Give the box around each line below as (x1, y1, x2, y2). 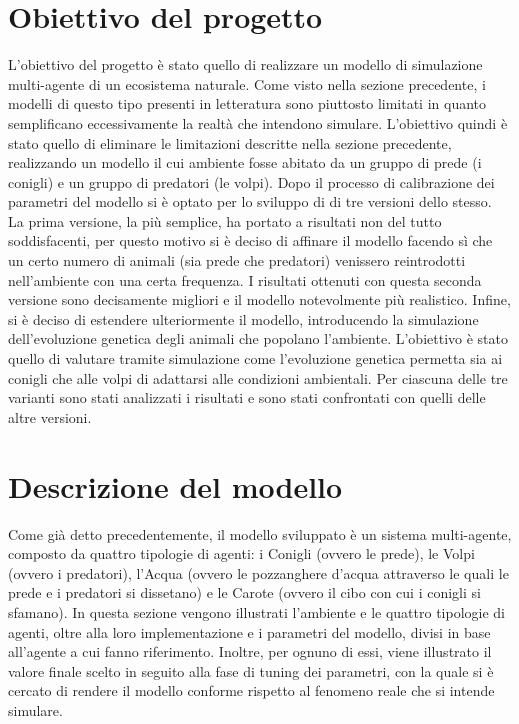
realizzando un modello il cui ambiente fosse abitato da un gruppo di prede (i (8, 152, 482, 173)
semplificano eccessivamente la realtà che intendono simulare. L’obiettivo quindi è (8, 112, 508, 133)
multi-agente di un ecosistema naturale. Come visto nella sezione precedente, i (8, 73, 486, 94)
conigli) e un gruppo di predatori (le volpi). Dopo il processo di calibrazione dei (8, 171, 495, 192)
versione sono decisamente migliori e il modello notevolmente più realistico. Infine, (8, 289, 511, 310)
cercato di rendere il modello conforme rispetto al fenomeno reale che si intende (8, 680, 495, 701)
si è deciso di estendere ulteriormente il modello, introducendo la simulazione (8, 308, 479, 329)
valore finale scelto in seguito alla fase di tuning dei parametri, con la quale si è (8, 660, 494, 681)
